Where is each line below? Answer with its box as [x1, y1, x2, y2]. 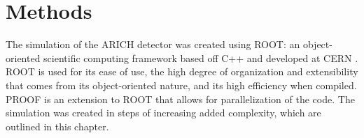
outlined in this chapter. [6, 118, 109, 133]
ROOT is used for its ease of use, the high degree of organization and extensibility [6, 64, 358, 79]
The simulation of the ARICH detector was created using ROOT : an [6, 37, 300, 52]
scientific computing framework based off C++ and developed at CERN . [43, 50, 358, 65]
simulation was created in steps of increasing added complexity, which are [6, 105, 321, 120]
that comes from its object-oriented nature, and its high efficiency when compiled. [6, 77, 357, 92]
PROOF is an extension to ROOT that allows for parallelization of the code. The [6, 91, 355, 106]
